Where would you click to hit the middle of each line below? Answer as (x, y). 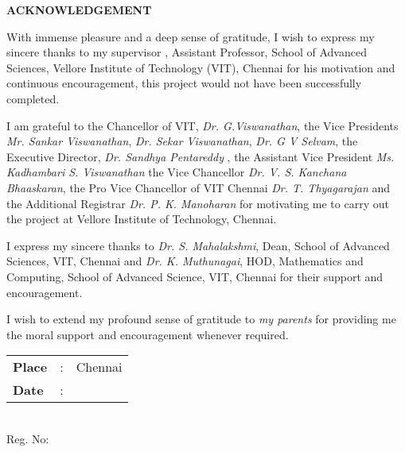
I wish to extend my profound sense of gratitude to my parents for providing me (201, 319)
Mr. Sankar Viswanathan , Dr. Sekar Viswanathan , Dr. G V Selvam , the (182, 141)
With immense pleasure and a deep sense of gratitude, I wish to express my (191, 36)
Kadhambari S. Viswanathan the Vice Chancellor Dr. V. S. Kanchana (177, 172)
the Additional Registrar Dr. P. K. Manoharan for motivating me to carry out (198, 203)
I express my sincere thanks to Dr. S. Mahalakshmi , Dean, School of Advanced (198, 245)
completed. (33, 98)
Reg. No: (28, 438)
